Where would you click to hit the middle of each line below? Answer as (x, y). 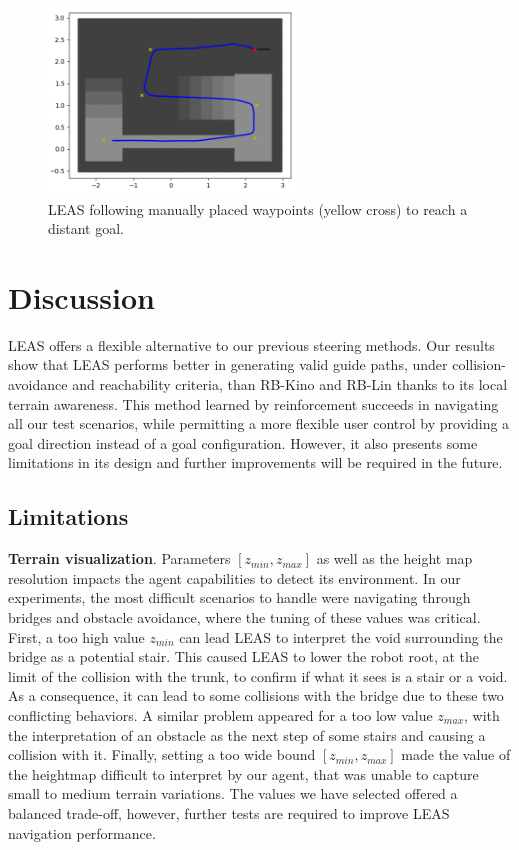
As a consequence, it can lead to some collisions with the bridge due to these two (256, 695)
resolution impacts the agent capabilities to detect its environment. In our (234, 577)
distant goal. (86, 228)
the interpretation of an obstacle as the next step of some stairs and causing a (247, 734)
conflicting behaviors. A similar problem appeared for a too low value (220, 714)
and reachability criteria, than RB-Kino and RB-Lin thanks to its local (290, 384)
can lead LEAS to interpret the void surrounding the (341, 636)
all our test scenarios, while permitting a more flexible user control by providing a (259, 423)
